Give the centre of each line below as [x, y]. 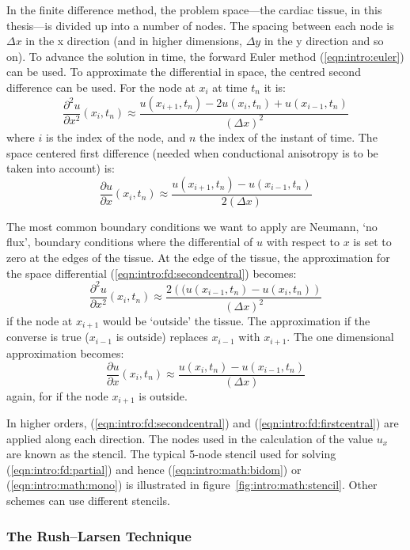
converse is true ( [48, 337]
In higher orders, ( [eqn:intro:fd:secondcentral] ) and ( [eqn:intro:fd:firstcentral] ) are [203, 423]
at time [230, 87]
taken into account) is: [61, 168]
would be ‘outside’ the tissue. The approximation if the [236, 321]
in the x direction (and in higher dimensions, [134, 41]
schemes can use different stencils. [88, 501]
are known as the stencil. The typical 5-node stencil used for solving [171, 454]
